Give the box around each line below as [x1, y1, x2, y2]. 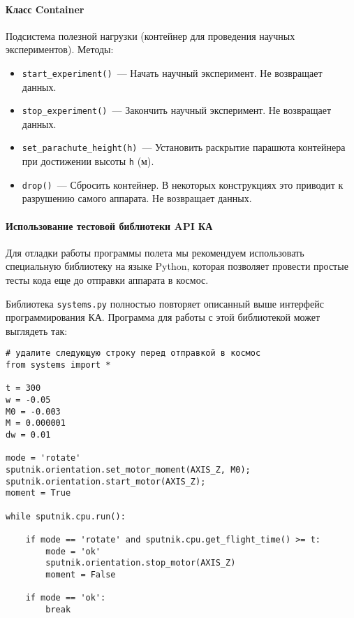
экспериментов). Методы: [6, 42, 114, 57]
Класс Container [6, 1, 84, 16]
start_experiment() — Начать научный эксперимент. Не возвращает [22, 65, 323, 80]
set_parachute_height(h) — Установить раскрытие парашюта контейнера [22, 140, 346, 154]
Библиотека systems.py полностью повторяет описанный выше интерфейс [6, 296, 324, 310]
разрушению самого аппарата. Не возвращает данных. [22, 191, 252, 206]
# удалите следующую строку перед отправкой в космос [6, 348, 261, 359]
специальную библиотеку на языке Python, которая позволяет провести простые [6, 259, 348, 273]
